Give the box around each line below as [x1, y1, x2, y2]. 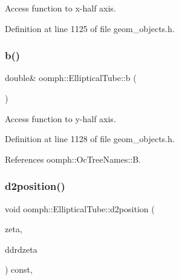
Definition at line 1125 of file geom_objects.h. [5, 22, 175, 34]
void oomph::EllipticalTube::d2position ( [5, 202, 155, 215]
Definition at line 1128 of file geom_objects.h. [5, 132, 175, 145]
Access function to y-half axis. [5, 112, 116, 125]
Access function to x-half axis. [5, 2, 116, 14]
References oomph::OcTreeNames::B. [5, 152, 141, 165]
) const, [5, 263, 33, 276]
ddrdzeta [5, 243, 37, 255]
